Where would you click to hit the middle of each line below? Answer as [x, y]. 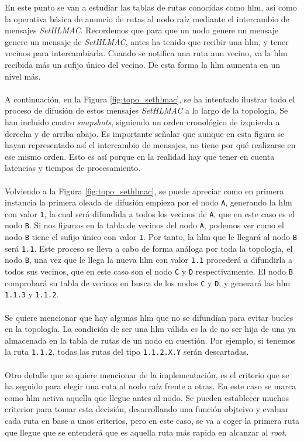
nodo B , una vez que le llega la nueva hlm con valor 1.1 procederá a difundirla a [149, 260]
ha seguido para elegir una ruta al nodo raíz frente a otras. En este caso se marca [151, 386]
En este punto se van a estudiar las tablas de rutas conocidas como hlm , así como [151, 7]
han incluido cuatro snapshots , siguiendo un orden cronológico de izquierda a [142, 121]
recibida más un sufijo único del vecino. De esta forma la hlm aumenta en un [143, 64]
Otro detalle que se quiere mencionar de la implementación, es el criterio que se [147, 374]
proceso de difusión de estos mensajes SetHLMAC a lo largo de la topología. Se [146, 110]
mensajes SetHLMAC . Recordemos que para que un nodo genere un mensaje [142, 30]
